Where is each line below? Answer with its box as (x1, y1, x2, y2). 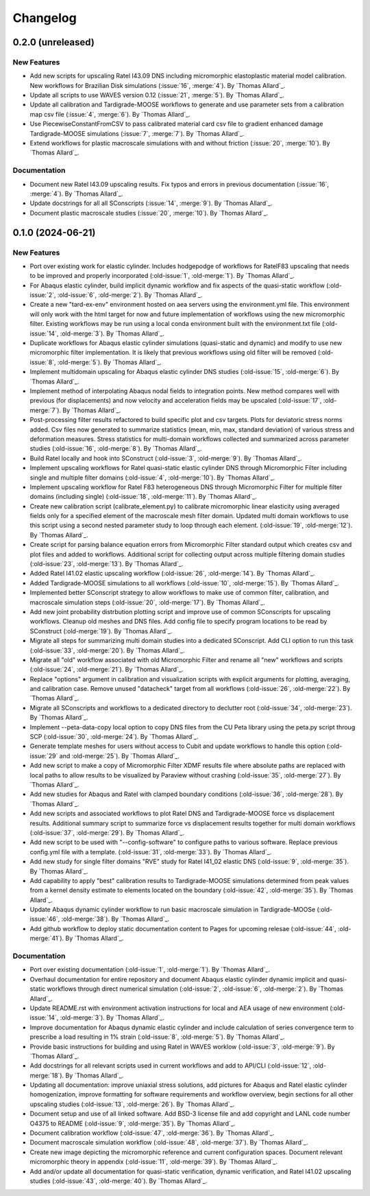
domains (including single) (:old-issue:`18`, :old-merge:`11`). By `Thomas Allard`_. (29, 493, 257, 501)
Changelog (12, 10, 77, 25)
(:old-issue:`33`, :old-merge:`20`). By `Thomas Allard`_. (29, 646, 185, 655)
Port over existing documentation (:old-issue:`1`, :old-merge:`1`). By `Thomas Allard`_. (29, 965, 271, 974)
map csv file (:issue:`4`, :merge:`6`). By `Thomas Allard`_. (29, 110, 191, 118)
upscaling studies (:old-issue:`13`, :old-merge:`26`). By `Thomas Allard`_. (29, 1100, 235, 1108)
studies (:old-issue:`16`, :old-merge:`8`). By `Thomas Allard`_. (29, 445, 202, 453)
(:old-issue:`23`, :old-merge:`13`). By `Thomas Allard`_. (29, 560, 184, 568)
